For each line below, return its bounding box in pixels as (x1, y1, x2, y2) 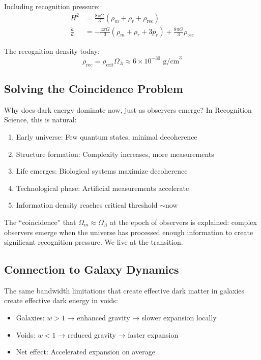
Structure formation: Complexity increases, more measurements (16, 148, 214, 159)
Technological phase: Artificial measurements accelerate (16, 182, 189, 193)
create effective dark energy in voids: (4, 295, 118, 306)
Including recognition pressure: (4, 1, 100, 11)
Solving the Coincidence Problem (4, 80, 183, 96)
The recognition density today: (4, 45, 100, 56)
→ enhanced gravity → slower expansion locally (67, 312, 217, 323)
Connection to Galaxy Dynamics (4, 261, 179, 277)
